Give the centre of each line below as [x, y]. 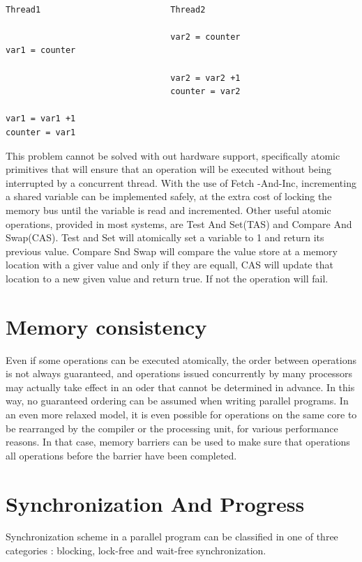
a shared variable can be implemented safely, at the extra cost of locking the [169, 196]
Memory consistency [106, 326]
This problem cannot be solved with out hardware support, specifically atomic [173, 155]
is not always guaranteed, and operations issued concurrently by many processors [179, 373]
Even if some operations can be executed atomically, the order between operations [181, 359]
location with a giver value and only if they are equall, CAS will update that [169, 265]
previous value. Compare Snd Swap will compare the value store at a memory [172, 251]
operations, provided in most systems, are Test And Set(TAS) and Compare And [179, 223]
